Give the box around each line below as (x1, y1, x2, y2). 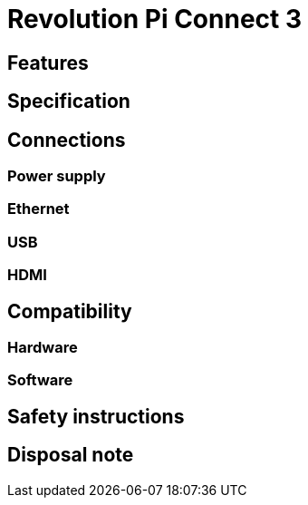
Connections (7, 128, 126, 151)
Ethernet (7, 199, 70, 219)
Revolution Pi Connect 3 (7, 4, 302, 34)
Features (7, 51, 89, 74)
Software (7, 371, 73, 390)
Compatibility (7, 299, 132, 323)
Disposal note (7, 443, 134, 467)
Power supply (7, 167, 106, 186)
